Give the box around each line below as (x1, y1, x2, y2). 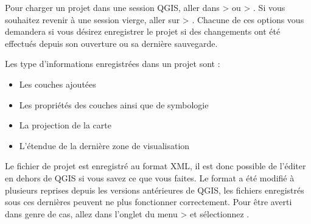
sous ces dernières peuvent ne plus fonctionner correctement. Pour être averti (5, 195, 292, 208)
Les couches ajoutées (19, 77, 96, 90)
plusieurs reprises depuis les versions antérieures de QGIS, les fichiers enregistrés (5, 183, 304, 196)
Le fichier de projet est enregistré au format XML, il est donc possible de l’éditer (5, 159, 306, 172)
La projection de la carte (19, 119, 111, 131)
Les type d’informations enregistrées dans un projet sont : (5, 57, 220, 70)
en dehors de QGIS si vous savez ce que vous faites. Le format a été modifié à (5, 171, 295, 184)
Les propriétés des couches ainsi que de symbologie (19, 98, 209, 111)
